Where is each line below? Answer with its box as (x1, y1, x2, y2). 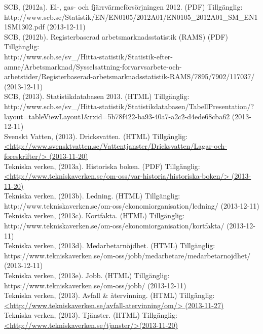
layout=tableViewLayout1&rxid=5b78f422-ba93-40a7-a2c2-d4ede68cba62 (4, 111, 230, 121)
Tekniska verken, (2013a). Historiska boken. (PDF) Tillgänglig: (4, 160, 200, 171)
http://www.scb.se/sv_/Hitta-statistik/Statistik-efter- (4, 51, 173, 61)
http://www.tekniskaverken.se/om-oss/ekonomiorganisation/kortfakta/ (4, 220, 224, 231)
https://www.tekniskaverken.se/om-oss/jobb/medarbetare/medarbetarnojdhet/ (4, 250, 251, 260)
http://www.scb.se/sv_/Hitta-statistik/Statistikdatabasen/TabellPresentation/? (4, 101, 254, 111)
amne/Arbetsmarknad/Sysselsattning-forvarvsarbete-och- (4, 61, 182, 72)
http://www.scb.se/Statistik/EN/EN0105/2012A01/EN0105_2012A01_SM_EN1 (4, 11, 258, 22)
